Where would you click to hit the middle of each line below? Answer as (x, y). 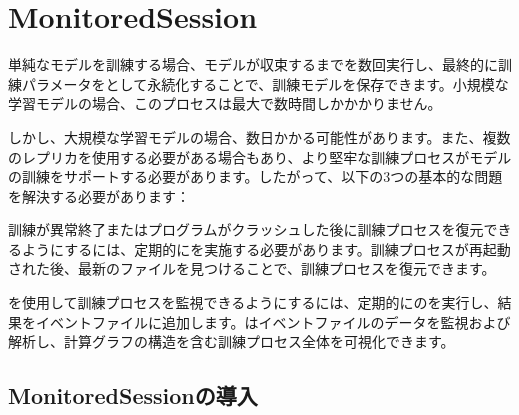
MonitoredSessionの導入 (133, 395)
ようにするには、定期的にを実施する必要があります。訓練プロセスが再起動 (266, 248)
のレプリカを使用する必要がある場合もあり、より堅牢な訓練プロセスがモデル (260, 156)
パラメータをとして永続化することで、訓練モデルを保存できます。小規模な (265, 83)
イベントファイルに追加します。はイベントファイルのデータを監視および (273, 321)
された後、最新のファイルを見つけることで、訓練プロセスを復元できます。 (252, 268)
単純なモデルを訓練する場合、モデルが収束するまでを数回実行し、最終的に (253, 64)
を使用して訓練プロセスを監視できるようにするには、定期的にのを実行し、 (253, 302)
